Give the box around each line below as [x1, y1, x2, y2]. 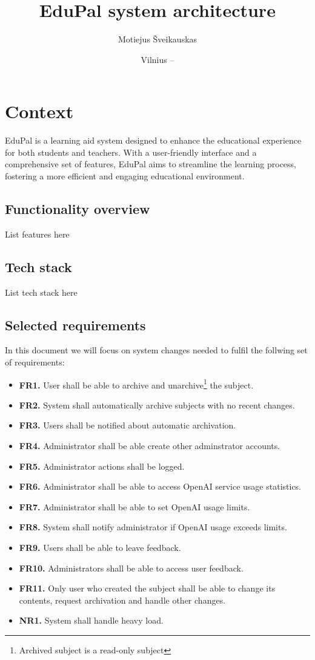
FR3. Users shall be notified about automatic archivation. [19, 419, 236, 432]
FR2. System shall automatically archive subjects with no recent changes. [19, 398, 295, 411]
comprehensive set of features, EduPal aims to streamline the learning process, [5, 158, 296, 170]
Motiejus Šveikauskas [118, 33, 197, 45]
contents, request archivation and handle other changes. [19, 593, 226, 606]
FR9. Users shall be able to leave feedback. [19, 541, 181, 554]
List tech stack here [5, 285, 78, 298]
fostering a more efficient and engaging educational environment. [5, 170, 245, 182]
